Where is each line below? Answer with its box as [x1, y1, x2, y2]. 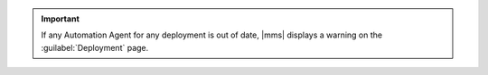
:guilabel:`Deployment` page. [41, 42, 149, 53]
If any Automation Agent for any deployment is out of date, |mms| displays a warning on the [41, 29, 383, 40]
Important [41, 13, 80, 24]
